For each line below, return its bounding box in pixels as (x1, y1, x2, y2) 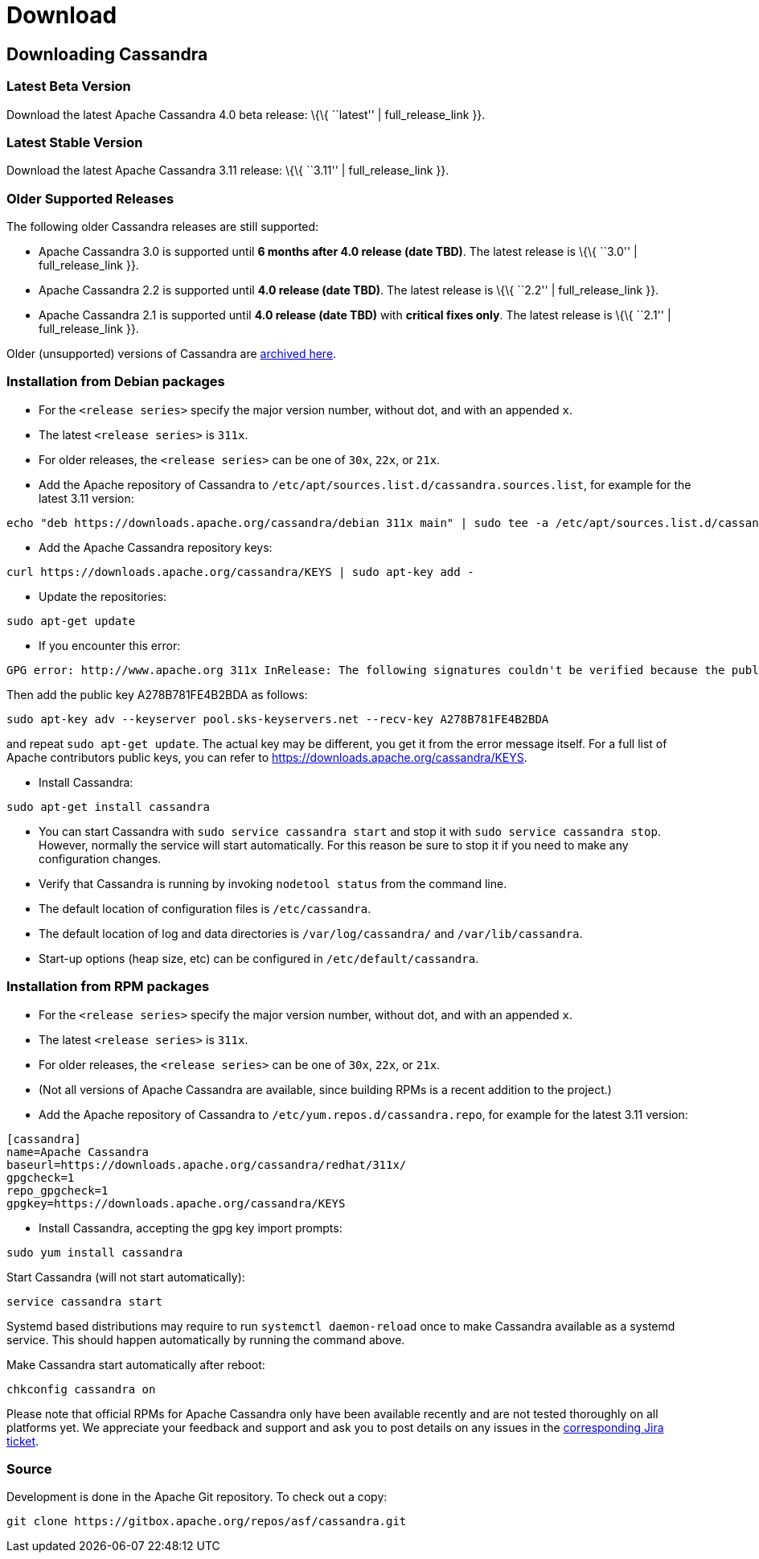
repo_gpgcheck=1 (6, 1183, 109, 1197)
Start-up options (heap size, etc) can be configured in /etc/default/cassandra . (39, 951, 479, 965)
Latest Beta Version (6, 78, 131, 95)
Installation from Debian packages (6, 373, 225, 390)
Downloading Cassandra (6, 43, 208, 64)
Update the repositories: (39, 589, 167, 603)
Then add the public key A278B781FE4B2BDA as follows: (6, 687, 308, 701)
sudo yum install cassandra (6, 1245, 183, 1259)
